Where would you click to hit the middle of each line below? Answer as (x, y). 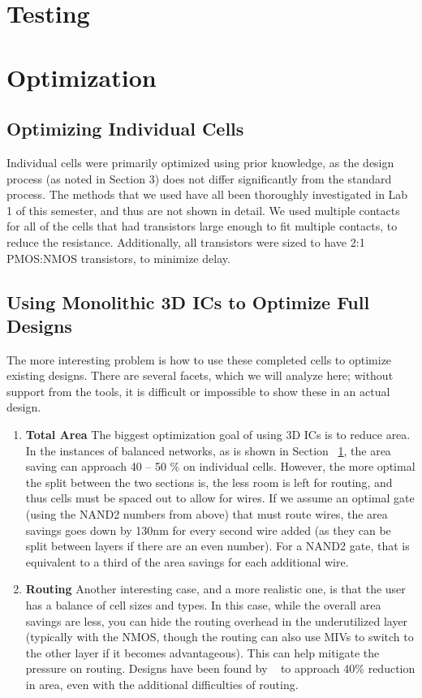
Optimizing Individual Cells (125, 129)
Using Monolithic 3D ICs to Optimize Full (188, 302)
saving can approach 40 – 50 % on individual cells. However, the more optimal (220, 466)
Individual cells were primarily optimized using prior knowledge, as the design (200, 162)
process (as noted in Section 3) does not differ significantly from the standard (199, 178)
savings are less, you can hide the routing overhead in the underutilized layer (217, 620)
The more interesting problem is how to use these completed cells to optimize (199, 359)
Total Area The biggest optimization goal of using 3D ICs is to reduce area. (218, 435)
